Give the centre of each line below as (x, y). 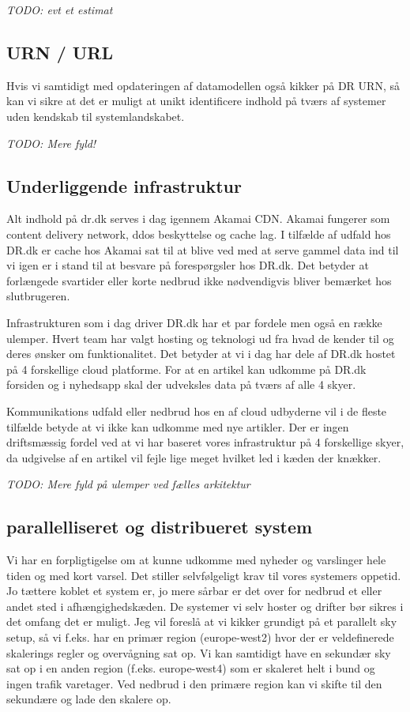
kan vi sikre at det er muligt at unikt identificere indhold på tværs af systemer (196, 101)
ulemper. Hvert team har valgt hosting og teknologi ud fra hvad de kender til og (200, 338)
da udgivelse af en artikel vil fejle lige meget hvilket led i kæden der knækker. (194, 457)
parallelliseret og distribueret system (160, 527)
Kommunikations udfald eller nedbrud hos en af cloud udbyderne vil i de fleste (197, 411)
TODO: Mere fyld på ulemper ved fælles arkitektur (128, 484)
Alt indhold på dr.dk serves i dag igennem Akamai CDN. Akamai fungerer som (198, 218)
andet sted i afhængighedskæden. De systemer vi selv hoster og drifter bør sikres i (205, 606)
